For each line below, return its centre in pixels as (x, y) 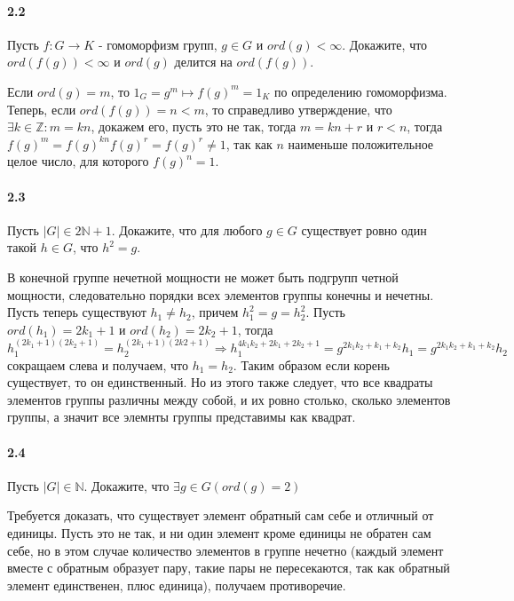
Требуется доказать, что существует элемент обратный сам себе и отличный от (221, 515)
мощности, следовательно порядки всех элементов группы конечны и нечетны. (221, 294)
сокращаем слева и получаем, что (98, 364)
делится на (203, 62)
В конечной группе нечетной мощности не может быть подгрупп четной (203, 277)
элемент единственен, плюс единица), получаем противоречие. (177, 585)
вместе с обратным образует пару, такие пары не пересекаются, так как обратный (229, 568)
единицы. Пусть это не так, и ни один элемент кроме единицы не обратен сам (219, 532)
